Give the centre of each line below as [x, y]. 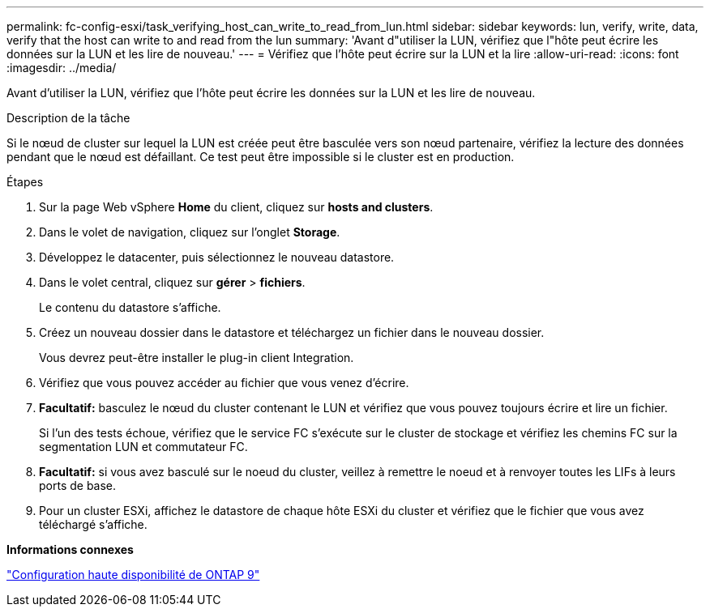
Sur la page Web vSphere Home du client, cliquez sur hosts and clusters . [236, 207]
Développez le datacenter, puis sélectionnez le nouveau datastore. [217, 257]
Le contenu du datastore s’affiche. [130, 307]
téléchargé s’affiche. [93, 524]
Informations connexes [70, 549]
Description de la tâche [68, 118]
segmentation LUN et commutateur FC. [143, 447]
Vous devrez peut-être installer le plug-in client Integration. [197, 358]
